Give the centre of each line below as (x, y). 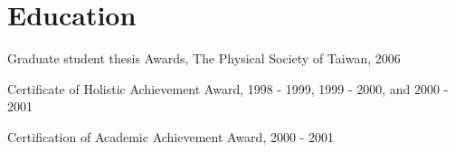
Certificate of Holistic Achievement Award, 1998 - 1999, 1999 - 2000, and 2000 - (228, 88)
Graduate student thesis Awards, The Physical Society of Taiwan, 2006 (204, 58)
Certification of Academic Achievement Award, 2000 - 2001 (171, 136)
